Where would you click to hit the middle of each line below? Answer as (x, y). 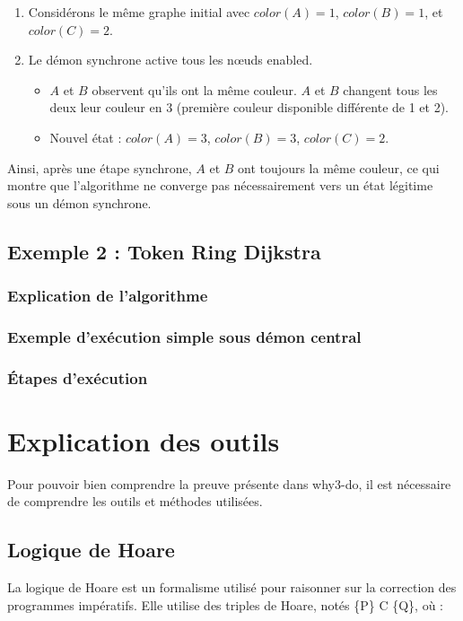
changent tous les (390, 89)
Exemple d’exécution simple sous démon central (184, 336)
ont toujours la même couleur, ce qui (339, 167)
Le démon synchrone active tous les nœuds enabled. (170, 60)
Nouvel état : (86, 137)
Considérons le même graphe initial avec (139, 12)
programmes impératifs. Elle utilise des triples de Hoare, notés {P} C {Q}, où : (225, 604)
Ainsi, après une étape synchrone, (100, 167)
